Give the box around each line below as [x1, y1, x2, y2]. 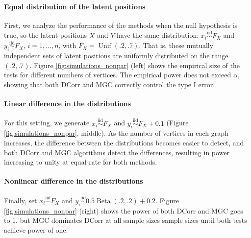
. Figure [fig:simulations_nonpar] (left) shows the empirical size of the [29, 60, 240, 70]
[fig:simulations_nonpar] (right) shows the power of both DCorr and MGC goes [4, 205, 243, 215]
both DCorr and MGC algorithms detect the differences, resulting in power [4, 147, 230, 157]
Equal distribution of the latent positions [4, 1, 146, 11]
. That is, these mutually [139, 40, 214, 50]
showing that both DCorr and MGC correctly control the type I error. [4, 79, 215, 89]
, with [58, 40, 76, 50]
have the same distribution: [117, 30, 199, 40]
